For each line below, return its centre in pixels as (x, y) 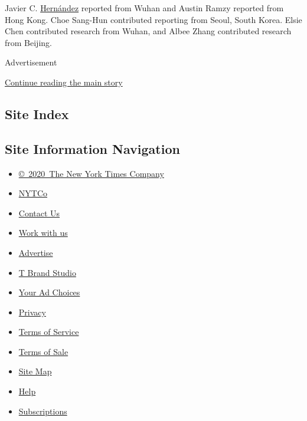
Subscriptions (43, 411)
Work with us (43, 233)
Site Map (35, 371)
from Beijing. (28, 42)
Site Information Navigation (92, 148)
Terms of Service (49, 332)
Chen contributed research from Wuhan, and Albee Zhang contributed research (148, 31)
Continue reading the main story (64, 82)
